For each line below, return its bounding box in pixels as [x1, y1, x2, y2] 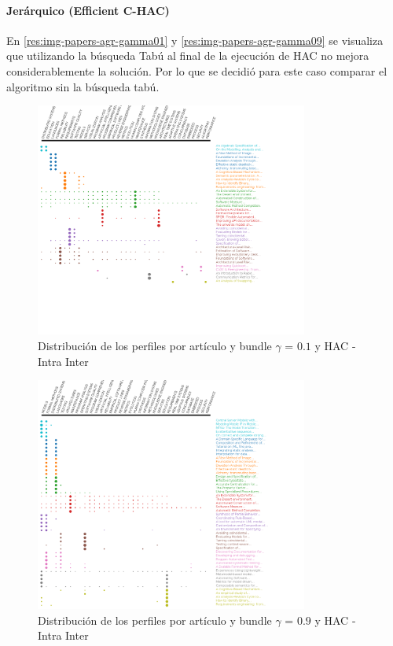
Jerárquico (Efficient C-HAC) [6, 2, 170, 18]
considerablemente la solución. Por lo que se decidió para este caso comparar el [6, 62, 387, 79]
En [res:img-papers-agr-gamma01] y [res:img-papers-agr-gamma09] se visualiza [6, 31, 384, 48]
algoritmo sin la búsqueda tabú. [6, 78, 160, 94]
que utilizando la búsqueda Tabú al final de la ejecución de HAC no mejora [6, 47, 369, 64]
